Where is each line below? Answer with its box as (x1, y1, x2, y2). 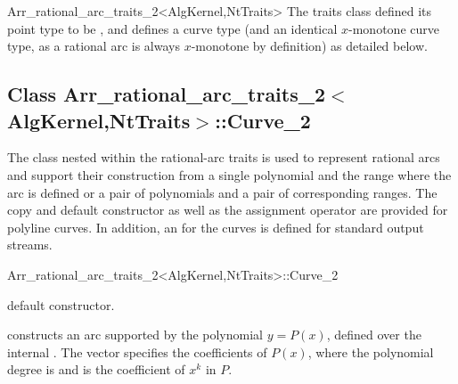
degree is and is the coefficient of (7, 360, 185, 379)
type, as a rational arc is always (7, 37, 180, 55)
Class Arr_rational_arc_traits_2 (7, 80, 326, 108)
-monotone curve (348, 19, 439, 37)
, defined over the (326, 325, 421, 344)
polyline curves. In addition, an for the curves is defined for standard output (7, 217, 424, 236)
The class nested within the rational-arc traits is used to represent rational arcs (7, 148, 440, 167)
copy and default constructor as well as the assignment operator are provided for (7, 200, 448, 219)
